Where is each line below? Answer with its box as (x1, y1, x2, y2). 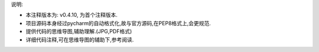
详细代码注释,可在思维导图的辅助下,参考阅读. (25, 36, 134, 43)
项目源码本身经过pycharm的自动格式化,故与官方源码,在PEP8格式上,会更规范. (25, 19, 211, 26)
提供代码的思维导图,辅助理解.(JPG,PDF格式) (25, 28, 132, 35)
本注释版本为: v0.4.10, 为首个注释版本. (25, 12, 118, 19)
